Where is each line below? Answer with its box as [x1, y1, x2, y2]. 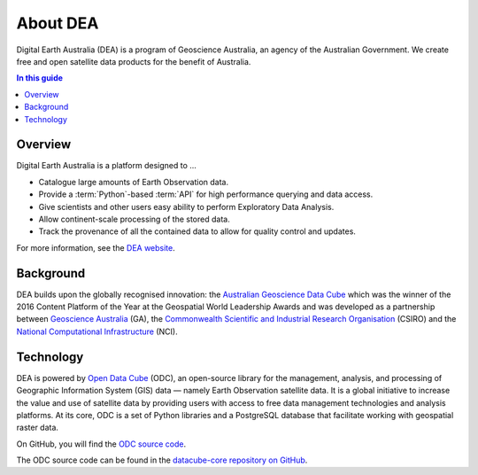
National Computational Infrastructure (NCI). [16, 326, 178, 337]
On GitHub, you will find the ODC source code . [16, 439, 186, 449]
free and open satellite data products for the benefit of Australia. [16, 56, 251, 66]
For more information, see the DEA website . [16, 242, 176, 253]
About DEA [16, 13, 99, 33]
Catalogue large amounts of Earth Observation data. [38, 176, 229, 187]
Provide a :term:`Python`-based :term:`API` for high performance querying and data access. [38, 189, 374, 199]
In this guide [16, 73, 64, 83]
